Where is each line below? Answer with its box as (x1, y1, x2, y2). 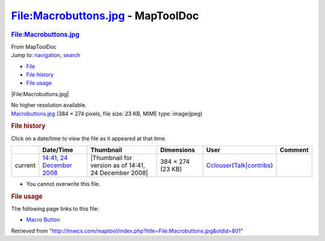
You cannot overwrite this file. (26, 180, 101, 188)
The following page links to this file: (11, 205, 99, 213)
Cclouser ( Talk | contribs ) (206, 161, 273, 169)
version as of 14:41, (90, 161, 146, 169)
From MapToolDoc (11, 43, 57, 50)
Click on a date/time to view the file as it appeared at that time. (11, 135, 167, 142)
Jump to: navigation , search (11, 52, 81, 59)
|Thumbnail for (90, 153, 132, 162)
